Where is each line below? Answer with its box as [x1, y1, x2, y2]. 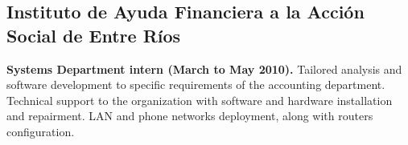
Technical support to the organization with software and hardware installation [6, 91, 393, 108]
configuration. [6, 123, 75, 139]
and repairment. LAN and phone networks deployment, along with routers [6, 107, 373, 124]
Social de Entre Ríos [6, 22, 181, 47]
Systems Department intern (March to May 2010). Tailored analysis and [6, 60, 402, 77]
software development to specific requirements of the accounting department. [6, 76, 385, 93]
